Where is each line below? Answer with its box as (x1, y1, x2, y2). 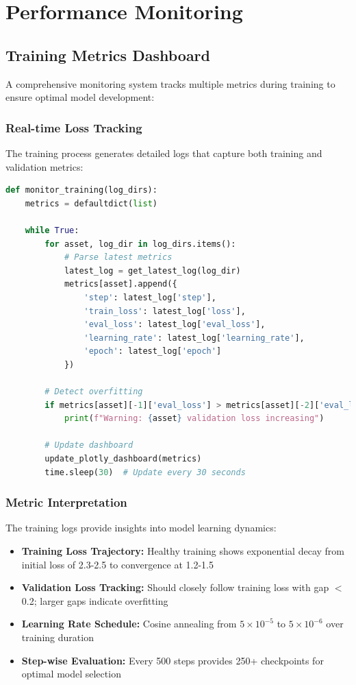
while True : (25, 225, 79, 235)
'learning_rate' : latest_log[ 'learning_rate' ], (84, 333, 305, 343)
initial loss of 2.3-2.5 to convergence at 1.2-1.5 (21, 557, 214, 571)
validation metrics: (5, 159, 84, 173)
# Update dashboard (44, 440, 133, 450)
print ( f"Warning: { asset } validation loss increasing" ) (64, 413, 325, 424)
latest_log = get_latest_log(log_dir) (64, 265, 241, 276)
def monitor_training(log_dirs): (5, 185, 157, 195)
